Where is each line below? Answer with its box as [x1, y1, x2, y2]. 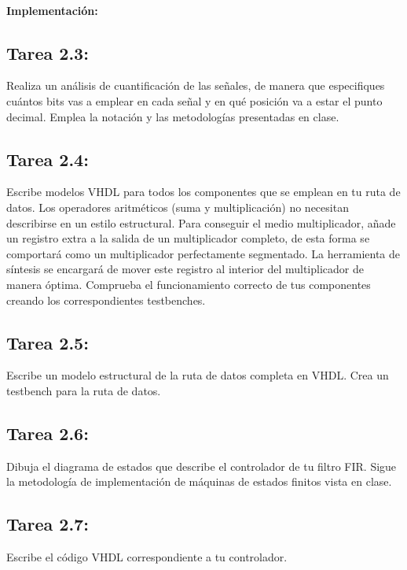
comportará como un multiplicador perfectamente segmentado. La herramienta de [6, 245, 400, 261]
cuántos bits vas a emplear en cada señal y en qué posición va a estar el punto [6, 92, 383, 109]
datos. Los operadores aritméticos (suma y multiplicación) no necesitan [6, 198, 349, 215]
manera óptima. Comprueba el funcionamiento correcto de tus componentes [6, 276, 371, 292]
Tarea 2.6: [6, 420, 89, 445]
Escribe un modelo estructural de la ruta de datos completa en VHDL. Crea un [6, 367, 389, 383]
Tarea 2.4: [6, 146, 89, 171]
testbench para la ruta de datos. [6, 382, 161, 398]
